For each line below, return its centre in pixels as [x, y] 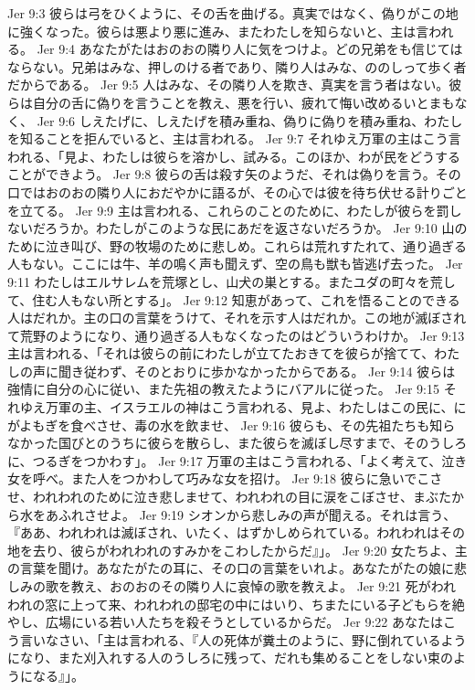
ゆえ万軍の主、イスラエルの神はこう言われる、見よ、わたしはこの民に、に [243, 407]
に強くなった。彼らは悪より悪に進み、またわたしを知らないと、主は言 [218, 31]
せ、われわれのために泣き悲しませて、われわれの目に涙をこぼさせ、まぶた [230, 497]
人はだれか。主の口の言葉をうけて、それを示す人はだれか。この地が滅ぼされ [237, 318]
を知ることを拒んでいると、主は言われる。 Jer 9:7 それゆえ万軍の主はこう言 [234, 138]
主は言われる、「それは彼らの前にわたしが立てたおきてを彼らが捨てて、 [221, 353]
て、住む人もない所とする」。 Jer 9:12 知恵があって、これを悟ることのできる [234, 299]
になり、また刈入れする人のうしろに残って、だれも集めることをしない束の [231, 658]
